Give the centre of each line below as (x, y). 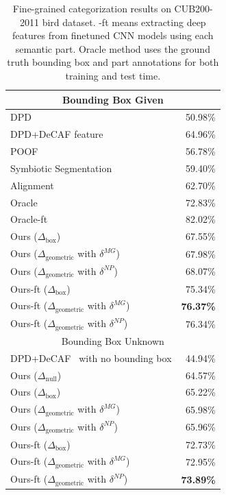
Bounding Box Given (113, 99)
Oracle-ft (29, 219)
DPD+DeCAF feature (57, 134)
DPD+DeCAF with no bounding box (91, 358)
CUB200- (193, 8)
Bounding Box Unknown (113, 340)
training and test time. (113, 75)
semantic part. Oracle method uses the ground (113, 48)
